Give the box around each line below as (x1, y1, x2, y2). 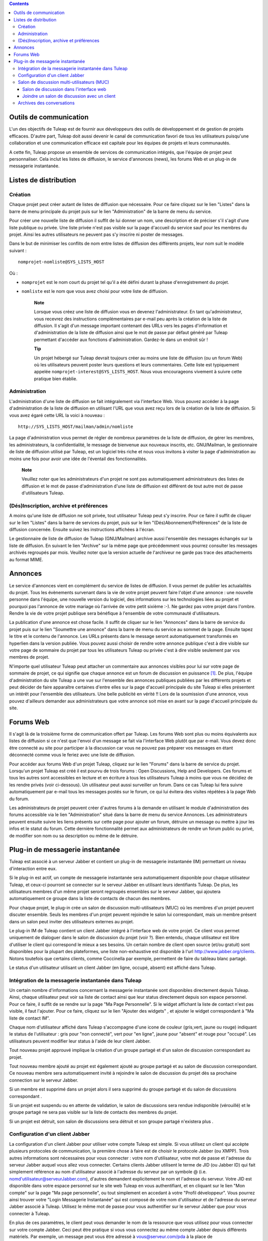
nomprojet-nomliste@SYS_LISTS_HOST (18, 259, 105, 265)
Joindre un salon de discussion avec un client (22, 93, 116, 99)
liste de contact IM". (9, 1015, 50, 1021)
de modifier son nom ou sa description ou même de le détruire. (9, 832, 138, 838)
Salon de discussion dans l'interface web (22, 86, 107, 92)
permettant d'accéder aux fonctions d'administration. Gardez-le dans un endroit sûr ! (34, 337, 208, 343)
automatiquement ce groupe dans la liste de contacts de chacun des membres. (9, 896, 171, 901)
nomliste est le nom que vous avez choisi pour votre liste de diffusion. (21, 288, 168, 294)
